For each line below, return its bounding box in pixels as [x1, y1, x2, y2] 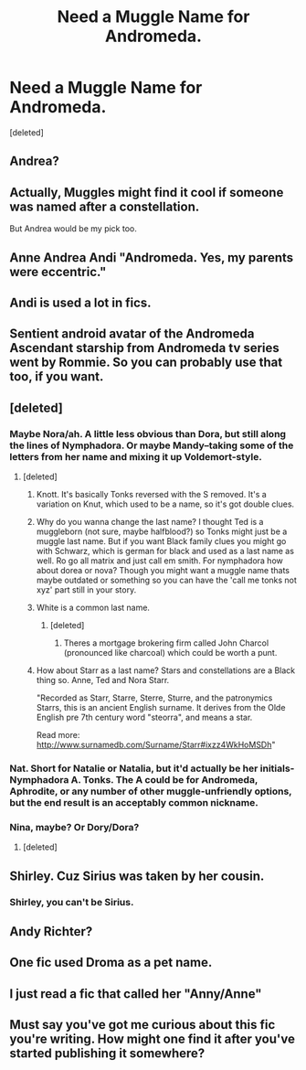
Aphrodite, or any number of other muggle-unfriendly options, [9, 785, 292, 797]
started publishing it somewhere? [9, 1045, 206, 1062]
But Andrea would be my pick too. [9, 223, 137, 234]
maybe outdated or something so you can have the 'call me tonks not [36, 574, 297, 585]
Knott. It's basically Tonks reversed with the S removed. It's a [36, 489, 267, 499]
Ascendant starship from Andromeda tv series [9, 340, 280, 356]
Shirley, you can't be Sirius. [9, 895, 134, 908]
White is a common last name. [36, 602, 151, 613]
